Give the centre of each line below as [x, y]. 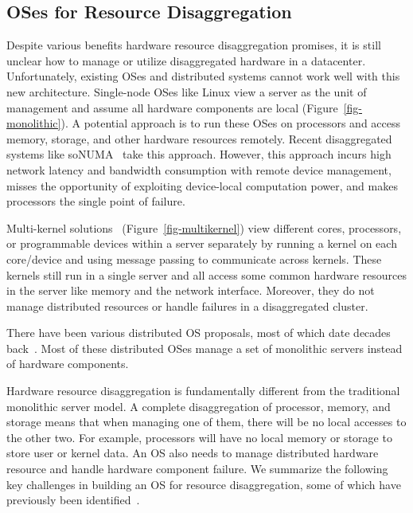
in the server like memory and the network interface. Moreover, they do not [191, 290]
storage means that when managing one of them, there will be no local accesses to [206, 422]
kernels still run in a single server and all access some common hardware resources [206, 274]
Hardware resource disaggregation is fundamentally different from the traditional [203, 391]
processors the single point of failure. [96, 201]
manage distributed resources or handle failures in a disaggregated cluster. [187, 305]
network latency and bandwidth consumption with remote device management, [199, 169]
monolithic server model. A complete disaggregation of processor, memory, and [199, 406]
